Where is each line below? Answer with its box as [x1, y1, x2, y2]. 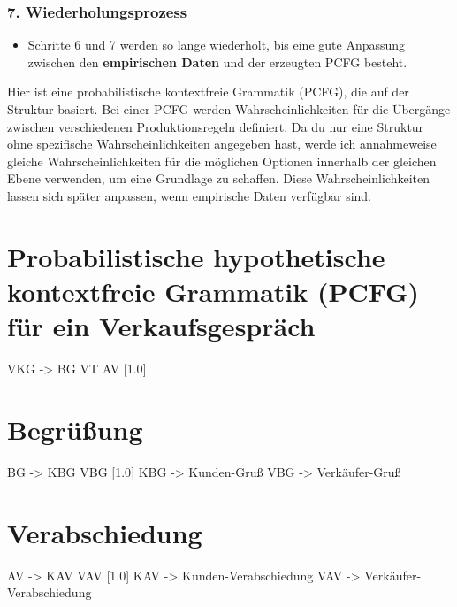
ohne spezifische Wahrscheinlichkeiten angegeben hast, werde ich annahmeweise [7, 134, 437, 153]
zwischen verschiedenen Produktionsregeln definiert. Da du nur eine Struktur [7, 117, 424, 135]
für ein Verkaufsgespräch [7, 308, 316, 344]
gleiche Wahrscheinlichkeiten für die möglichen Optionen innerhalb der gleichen [7, 151, 437, 170]
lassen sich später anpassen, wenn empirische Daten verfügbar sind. [7, 186, 372, 204]
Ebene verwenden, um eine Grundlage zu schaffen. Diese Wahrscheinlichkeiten [7, 169, 430, 188]
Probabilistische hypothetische [7, 238, 385, 274]
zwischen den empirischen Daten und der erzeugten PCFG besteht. [27, 52, 407, 71]
